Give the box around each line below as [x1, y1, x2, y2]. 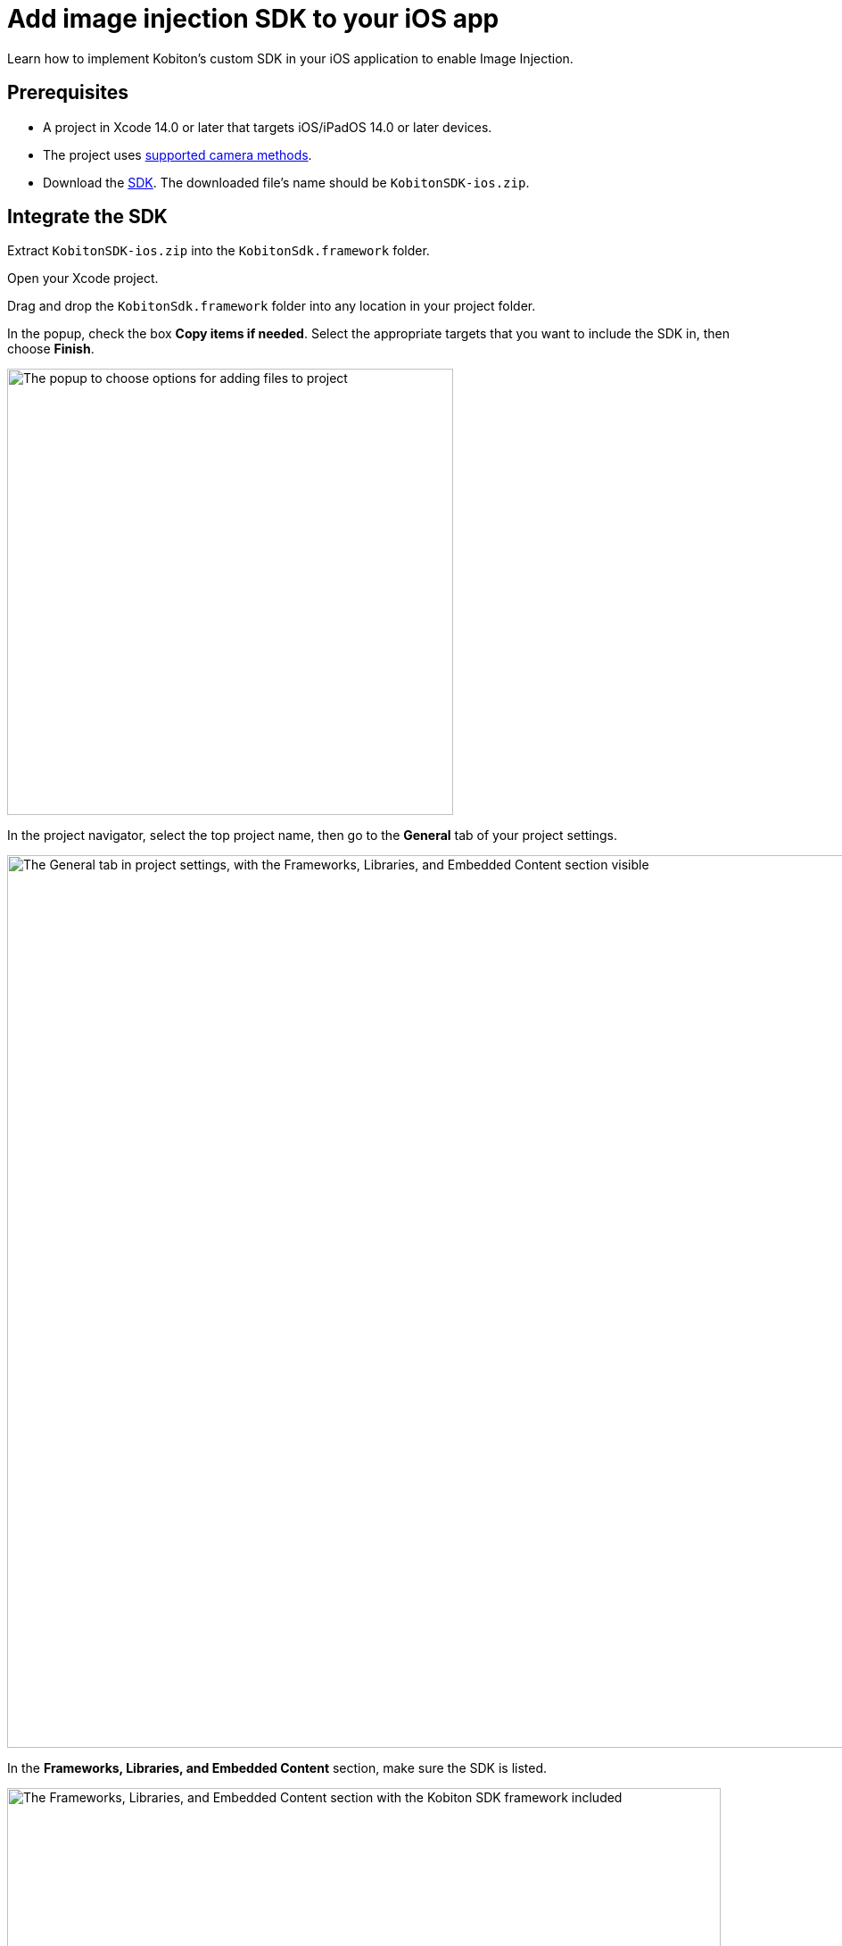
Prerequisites [7, 81, 128, 104]
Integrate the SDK [7, 205, 168, 229]
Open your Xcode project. [7, 270, 159, 287]
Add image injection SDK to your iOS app [7, 4, 499, 34]
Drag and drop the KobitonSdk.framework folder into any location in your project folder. [7, 298, 536, 314]
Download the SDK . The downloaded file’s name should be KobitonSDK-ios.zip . [43, 174, 530, 190]
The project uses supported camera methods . [43, 146, 312, 162]
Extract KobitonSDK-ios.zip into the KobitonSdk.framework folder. [7, 243, 430, 259]
